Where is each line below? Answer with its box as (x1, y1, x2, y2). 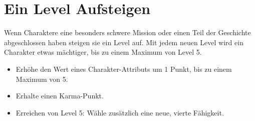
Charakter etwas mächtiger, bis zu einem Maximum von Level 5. (4, 47, 202, 57)
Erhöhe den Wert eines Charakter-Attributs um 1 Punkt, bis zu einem (16, 63, 232, 74)
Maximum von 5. (16, 73, 68, 84)
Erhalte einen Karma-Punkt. (16, 90, 104, 101)
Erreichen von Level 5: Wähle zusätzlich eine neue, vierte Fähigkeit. (16, 107, 224, 117)
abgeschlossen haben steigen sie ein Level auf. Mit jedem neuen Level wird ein (4, 37, 243, 47)
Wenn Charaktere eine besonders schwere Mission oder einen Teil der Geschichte (4, 27, 251, 38)
